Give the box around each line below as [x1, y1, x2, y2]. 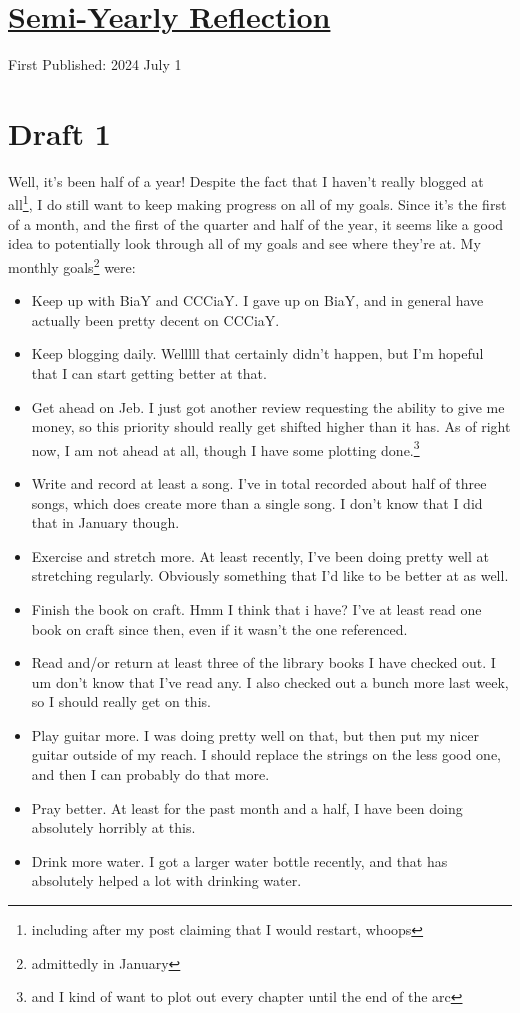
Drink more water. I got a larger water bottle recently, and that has [31, 850, 448, 871]
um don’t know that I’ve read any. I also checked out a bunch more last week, [31, 671, 509, 692]
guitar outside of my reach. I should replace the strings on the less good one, [31, 744, 502, 765]
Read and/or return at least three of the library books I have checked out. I [31, 652, 496, 673]
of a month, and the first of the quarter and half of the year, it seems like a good [8, 213, 504, 234]
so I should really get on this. [31, 691, 211, 712]
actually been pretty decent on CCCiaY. [31, 309, 280, 330]
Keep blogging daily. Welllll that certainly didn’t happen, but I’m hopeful [31, 343, 484, 364]
